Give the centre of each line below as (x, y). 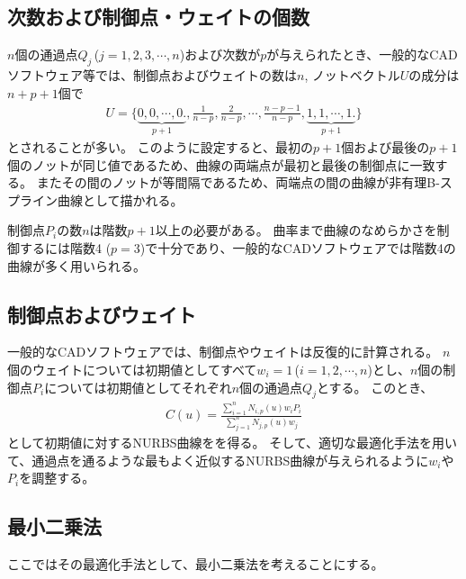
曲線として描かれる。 (120, 199)
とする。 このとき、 (375, 387)
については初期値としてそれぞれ (138, 387)
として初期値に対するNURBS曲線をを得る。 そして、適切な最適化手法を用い (233, 442)
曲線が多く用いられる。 (76, 265)
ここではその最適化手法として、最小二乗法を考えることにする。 (196, 563)
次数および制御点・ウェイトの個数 (158, 17)
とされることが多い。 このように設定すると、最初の (161, 146)
